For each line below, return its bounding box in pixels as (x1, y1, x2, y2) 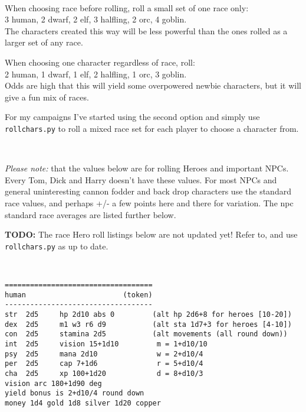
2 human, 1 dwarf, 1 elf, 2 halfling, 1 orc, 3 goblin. (5, 67, 187, 80)
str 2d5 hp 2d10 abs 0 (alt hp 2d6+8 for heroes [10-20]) (5, 310, 292, 319)
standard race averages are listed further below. (5, 208, 176, 220)
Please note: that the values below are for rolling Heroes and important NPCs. (5, 162, 289, 174)
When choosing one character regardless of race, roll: (5, 56, 195, 68)
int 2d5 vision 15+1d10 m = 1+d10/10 (5, 339, 208, 348)
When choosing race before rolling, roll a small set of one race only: (5, 1, 249, 14)
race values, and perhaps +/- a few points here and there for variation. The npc (5, 196, 294, 209)
